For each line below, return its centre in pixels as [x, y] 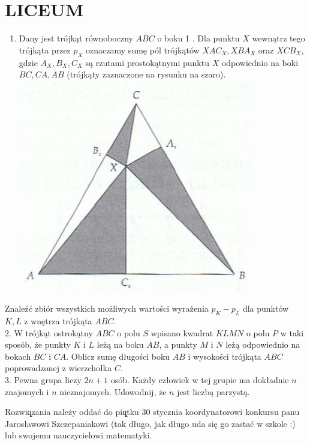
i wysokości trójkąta [225, 356]
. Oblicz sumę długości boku [118, 356]
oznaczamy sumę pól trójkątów [143, 50]
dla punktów [266, 308]
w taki [292, 332]
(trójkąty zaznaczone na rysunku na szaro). [146, 74]
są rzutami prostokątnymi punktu [147, 62]
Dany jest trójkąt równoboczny [76, 38]
